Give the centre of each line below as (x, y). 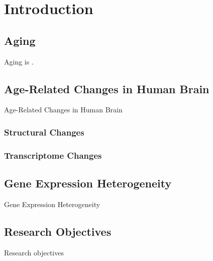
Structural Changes (44, 132)
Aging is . (19, 61)
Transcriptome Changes (53, 155)
